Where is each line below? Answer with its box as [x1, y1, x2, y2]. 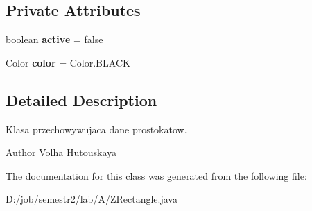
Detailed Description [6, 89, 157, 110]
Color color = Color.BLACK [6, 55, 130, 69]
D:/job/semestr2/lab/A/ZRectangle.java [6, 192, 177, 206]
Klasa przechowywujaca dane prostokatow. [6, 121, 187, 136]
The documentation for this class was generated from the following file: [6, 168, 307, 183]
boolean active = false [6, 32, 103, 47]
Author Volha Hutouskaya [6, 145, 116, 160]
